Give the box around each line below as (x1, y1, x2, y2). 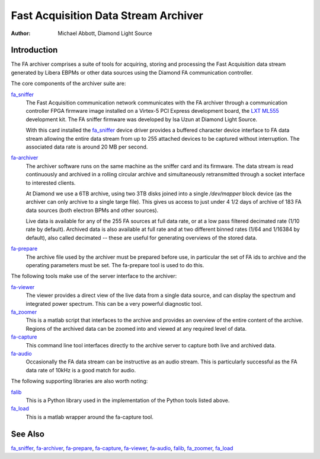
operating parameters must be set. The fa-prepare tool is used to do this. (25, 262, 204, 269)
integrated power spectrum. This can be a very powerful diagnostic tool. (25, 300, 203, 307)
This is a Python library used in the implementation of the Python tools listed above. (25, 397, 230, 404)
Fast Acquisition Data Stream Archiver (11, 9, 204, 22)
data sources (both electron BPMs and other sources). (25, 207, 159, 214)
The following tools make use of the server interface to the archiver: (11, 273, 177, 280)
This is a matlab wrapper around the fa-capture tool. (25, 413, 153, 420)
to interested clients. (25, 179, 76, 186)
